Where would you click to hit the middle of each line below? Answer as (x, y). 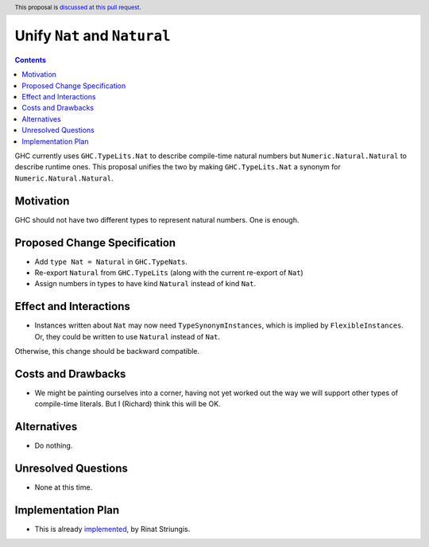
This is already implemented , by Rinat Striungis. (112, 530)
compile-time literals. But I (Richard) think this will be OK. (128, 404)
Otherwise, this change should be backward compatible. (107, 351)
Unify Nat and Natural (93, 36)
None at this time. (64, 487)
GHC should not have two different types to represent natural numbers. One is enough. (157, 219)
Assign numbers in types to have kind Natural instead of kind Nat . (145, 284)
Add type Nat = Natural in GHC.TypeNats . (111, 262)
